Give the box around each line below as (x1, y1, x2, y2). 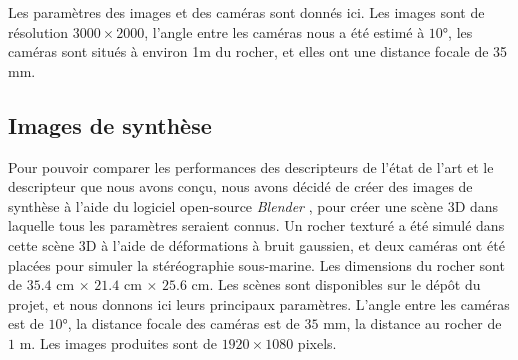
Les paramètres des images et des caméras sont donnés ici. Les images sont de (8, 2, 485, 22)
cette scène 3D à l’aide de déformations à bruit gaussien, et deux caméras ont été (8, 234, 505, 255)
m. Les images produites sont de (19, 332, 217, 353)
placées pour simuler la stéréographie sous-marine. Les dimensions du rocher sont (8, 254, 505, 275)
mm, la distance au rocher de (323, 313, 502, 334)
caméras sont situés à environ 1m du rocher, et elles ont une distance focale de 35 (8, 41, 508, 62)
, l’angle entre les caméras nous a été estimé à (144, 21, 425, 42)
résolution (8, 21, 69, 42)
